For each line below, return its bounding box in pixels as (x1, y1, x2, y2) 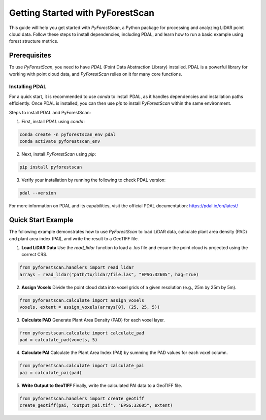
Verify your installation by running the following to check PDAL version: (21, 177, 166, 183)
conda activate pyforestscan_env (19, 138, 100, 144)
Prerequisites (9, 51, 51, 60)
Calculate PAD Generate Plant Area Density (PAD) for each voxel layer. (21, 317, 165, 323)
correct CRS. (21, 252, 48, 258)
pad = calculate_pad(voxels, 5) (19, 337, 98, 343)
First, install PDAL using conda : (21, 118, 85, 124)
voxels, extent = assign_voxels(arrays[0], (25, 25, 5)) (19, 304, 160, 310)
